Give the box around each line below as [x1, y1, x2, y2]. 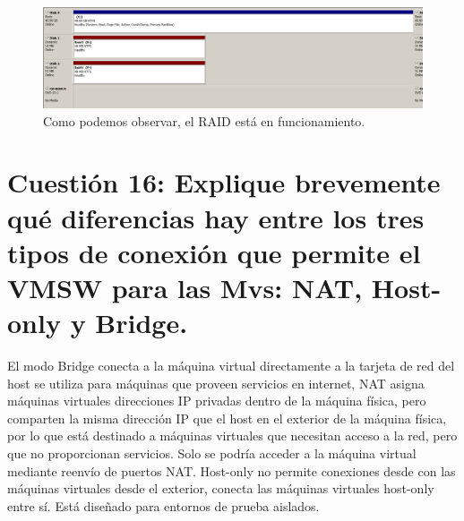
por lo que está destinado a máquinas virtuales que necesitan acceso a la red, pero [7, 426, 458, 445]
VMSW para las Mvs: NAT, [7, 269, 363, 305]
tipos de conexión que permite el [7, 234, 421, 270]
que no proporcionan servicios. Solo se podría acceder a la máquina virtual [7, 444, 417, 463]
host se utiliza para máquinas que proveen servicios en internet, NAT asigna [7, 373, 425, 392]
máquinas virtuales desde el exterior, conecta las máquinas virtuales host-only [7, 479, 434, 498]
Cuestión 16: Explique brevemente [7, 164, 441, 201]
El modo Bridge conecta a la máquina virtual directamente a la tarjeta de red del [7, 356, 455, 375]
